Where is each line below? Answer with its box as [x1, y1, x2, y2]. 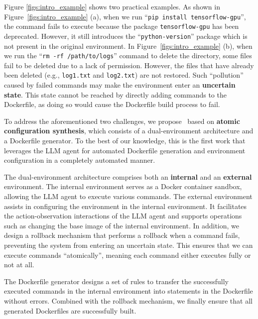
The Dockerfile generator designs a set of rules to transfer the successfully [4, 276, 229, 286]
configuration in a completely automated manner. [4, 155, 155, 165]
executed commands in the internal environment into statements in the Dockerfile [4, 286, 253, 296]
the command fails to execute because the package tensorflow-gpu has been [4, 21, 239, 31]
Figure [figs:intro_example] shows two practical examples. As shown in [4, 1, 220, 11]
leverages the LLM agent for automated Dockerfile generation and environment [4, 145, 246, 155]
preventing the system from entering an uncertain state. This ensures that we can [4, 239, 253, 250]
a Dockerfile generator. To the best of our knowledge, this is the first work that [4, 135, 246, 146]
